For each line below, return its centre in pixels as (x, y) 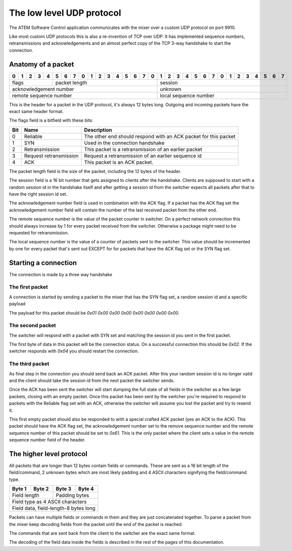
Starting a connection (43, 263)
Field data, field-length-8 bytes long (54, 508)
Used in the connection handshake (124, 143)
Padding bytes (72, 495)
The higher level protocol (48, 454)
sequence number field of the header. (47, 440)
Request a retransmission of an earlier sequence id (143, 156)
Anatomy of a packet (42, 64)
